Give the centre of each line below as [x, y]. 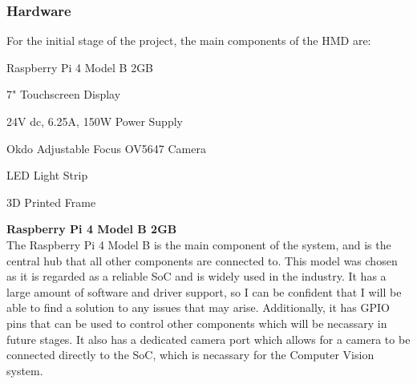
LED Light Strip [47, 175]
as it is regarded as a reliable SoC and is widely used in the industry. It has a [196, 276]
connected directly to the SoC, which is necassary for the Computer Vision [190, 355]
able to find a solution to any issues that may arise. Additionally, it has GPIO [198, 307]
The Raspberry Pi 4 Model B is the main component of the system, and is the [199, 244]
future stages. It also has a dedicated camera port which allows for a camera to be [208, 339]
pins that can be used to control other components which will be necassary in [197, 323]
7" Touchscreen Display [64, 94]
